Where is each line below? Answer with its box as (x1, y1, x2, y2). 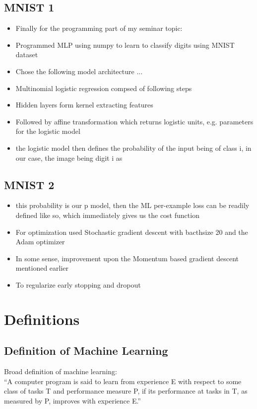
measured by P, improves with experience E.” (4, 395, 141, 406)
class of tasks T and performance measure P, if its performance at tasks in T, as (4, 386, 248, 396)
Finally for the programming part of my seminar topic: (15, 23, 183, 33)
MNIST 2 (4, 177, 55, 192)
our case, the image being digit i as (15, 152, 123, 163)
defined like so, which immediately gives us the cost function (15, 209, 199, 220)
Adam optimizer (15, 236, 65, 247)
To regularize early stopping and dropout (15, 279, 141, 290)
